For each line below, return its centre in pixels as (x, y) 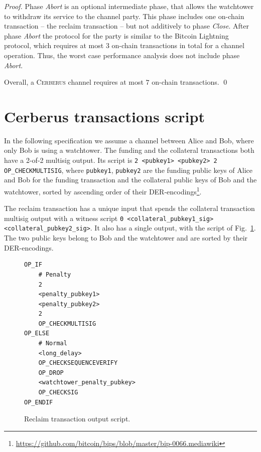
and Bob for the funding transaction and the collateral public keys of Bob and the (130, 180)
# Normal (53, 344)
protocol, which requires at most (54, 45)
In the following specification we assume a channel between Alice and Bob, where (129, 140)
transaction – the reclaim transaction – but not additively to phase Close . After (126, 26)
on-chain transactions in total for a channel (178, 45)
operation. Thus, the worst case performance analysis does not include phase (122, 55)
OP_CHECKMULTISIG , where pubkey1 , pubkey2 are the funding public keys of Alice (128, 170)
